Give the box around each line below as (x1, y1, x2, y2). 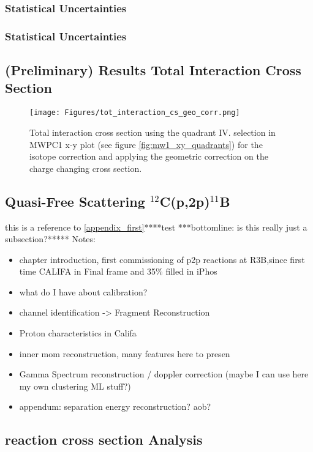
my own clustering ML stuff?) (19, 379, 131, 392)
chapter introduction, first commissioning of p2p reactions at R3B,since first (19, 253, 305, 265)
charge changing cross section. (29, 161, 142, 174)
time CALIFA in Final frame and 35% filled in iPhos (19, 265, 217, 278)
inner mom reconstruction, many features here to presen (19, 347, 230, 360)
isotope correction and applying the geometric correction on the (29, 150, 268, 163)
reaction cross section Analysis (5, 430, 203, 449)
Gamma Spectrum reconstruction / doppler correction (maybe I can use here (19, 368, 309, 380)
